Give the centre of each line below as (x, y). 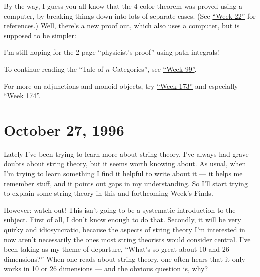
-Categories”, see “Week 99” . (153, 69)
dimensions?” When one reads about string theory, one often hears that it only (125, 259)
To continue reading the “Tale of (54, 69)
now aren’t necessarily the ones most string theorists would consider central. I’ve (127, 239)
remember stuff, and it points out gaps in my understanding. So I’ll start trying (126, 183)
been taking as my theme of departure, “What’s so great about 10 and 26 (117, 249)
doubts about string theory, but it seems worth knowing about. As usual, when (125, 164)
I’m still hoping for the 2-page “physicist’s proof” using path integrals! (112, 52)
